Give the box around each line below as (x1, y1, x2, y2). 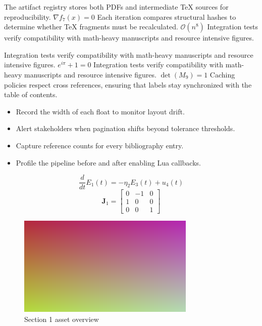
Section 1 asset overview (24, 313, 99, 324)
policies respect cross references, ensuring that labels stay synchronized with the (4, 79, 252, 90)
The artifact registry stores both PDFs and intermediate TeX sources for (4, 2, 229, 12)
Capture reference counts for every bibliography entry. (16, 140, 184, 150)
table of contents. (4, 89, 58, 100)
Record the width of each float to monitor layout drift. (16, 106, 185, 116)
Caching (209, 69, 235, 79)
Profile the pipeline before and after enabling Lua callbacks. (16, 157, 201, 168)
